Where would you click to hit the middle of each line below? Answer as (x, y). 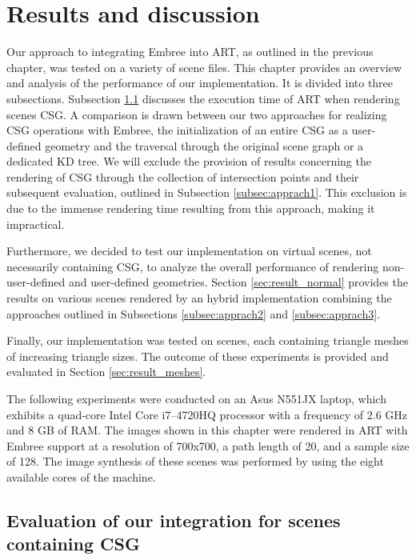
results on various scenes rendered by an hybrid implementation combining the (199, 298)
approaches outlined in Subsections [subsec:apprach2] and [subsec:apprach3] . (194, 313)
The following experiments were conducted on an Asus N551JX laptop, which (196, 398)
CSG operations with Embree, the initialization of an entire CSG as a (177, 130)
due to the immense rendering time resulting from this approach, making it (191, 208)
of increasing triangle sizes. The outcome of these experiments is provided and (198, 356)
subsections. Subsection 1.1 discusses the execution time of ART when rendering (203, 98)
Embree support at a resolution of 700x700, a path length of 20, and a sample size (208, 445)
